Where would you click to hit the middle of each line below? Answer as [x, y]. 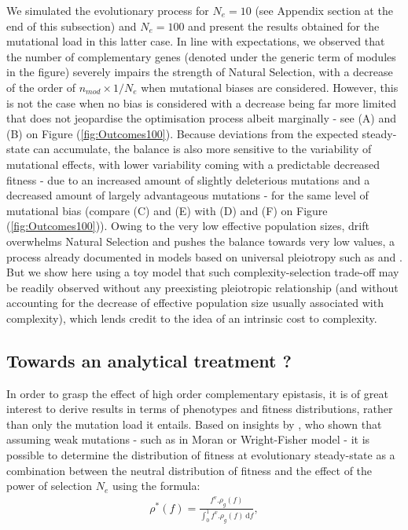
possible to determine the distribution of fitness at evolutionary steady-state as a [201, 455]
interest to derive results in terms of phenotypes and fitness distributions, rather [200, 409]
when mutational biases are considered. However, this [270, 87]
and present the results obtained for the [284, 26]
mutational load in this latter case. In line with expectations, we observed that [196, 41]
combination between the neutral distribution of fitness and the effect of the [189, 470]
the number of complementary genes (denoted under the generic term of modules [201, 56]
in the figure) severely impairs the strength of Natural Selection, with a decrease [200, 72]
